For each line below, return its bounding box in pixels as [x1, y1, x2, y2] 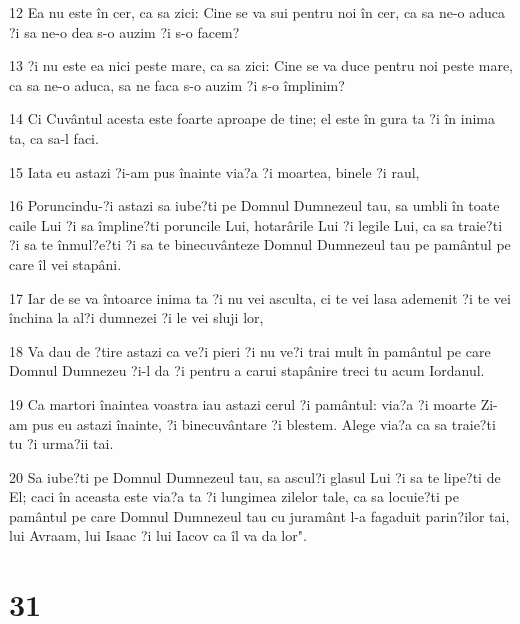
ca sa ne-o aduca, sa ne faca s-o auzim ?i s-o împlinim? [9, 74, 345, 95]
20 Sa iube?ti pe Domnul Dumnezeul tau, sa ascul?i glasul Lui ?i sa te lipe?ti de [9, 466, 501, 487]
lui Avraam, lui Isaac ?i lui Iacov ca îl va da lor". [9, 525, 307, 546]
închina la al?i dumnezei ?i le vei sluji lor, [9, 307, 264, 328]
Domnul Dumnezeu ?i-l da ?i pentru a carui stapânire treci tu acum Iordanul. [9, 360, 485, 381]
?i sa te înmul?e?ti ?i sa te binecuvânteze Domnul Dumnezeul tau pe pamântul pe [9, 234, 511, 255]
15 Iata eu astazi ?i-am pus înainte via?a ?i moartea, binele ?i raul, [9, 161, 420, 182]
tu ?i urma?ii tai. [9, 433, 114, 454]
